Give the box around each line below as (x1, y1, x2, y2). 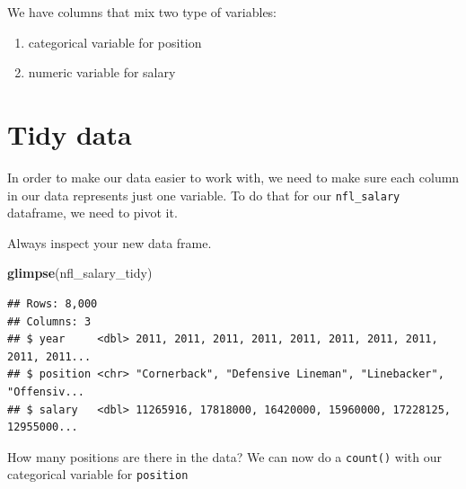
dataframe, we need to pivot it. (7, 203, 178, 222)
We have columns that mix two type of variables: (7, 3, 277, 21)
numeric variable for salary (28, 63, 176, 82)
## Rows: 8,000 (7, 297, 98, 310)
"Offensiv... (7, 385, 84, 398)
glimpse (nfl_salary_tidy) (7, 263, 153, 282)
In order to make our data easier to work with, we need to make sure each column (7, 167, 460, 186)
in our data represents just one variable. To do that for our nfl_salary (7, 185, 400, 204)
